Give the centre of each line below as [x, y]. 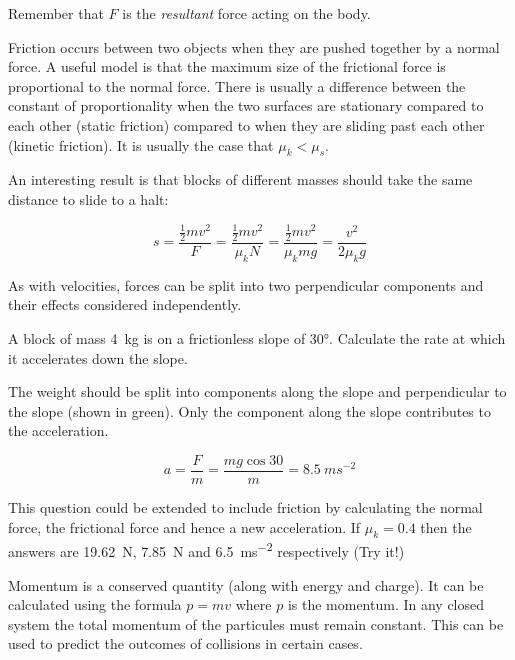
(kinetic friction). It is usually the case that [141, 144]
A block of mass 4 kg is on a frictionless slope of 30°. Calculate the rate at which [257, 337]
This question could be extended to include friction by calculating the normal [245, 506]
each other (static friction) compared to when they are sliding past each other [246, 124]
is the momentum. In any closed [386, 604]
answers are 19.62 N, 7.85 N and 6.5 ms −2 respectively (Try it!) [206, 549]
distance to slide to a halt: [88, 198]
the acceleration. [58, 430]
